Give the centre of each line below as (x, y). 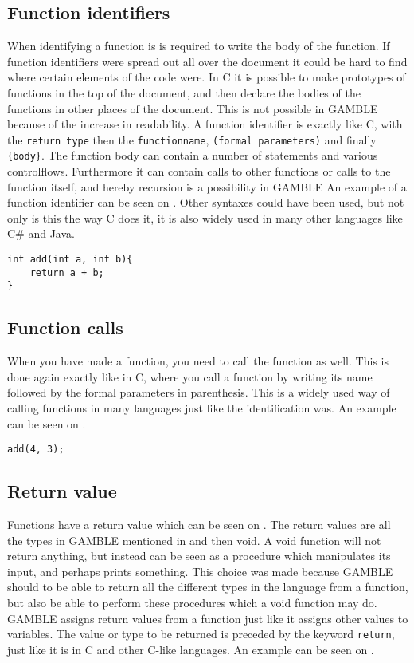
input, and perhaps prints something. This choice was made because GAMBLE (200, 571)
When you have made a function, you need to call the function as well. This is (198, 361)
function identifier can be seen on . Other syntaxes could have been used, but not (206, 202)
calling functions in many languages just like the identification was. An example (202, 408)
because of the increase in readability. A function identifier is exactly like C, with (205, 124)
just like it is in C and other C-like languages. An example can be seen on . (191, 649)
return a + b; (67, 272)
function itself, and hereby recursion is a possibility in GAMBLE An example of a (207, 186)
